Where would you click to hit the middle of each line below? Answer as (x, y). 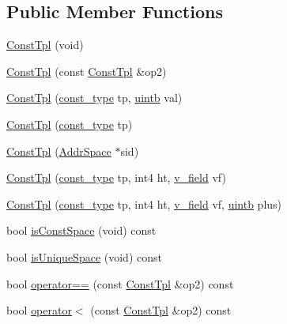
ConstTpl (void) (45, 45)
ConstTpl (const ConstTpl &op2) (87, 71)
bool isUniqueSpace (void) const (84, 256)
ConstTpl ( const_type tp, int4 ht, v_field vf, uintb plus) (144, 203)
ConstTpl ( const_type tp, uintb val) (94, 98)
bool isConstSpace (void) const (81, 230)
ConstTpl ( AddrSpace (59, 151)
